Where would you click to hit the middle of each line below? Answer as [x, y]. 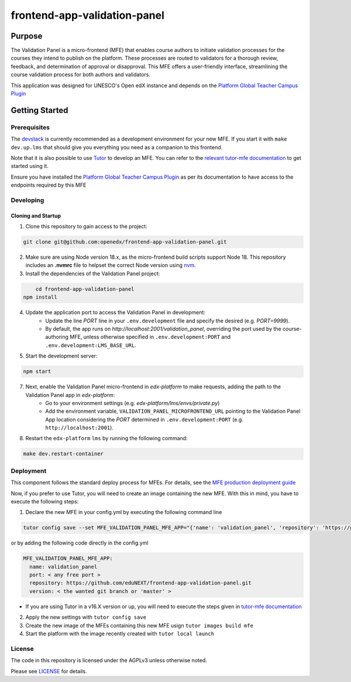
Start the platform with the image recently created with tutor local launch [120, 634]
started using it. [30, 166]
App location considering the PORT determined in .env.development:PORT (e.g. [144, 419]
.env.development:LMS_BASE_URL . [91, 345]
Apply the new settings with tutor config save [86, 617]
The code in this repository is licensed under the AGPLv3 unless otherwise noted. [109, 660]
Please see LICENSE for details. [49, 671]
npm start [37, 371]
